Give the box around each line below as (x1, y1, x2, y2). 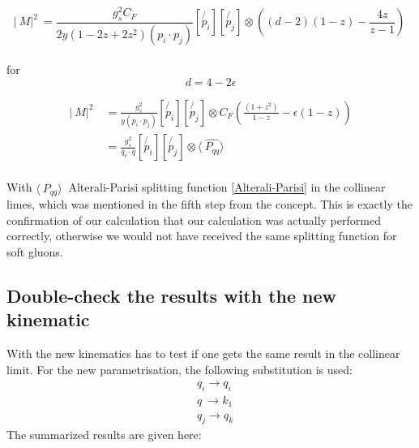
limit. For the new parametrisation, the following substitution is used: (6, 360, 353, 377)
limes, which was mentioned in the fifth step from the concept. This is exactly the (6, 196, 413, 213)
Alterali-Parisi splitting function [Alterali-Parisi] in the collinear (68, 179, 386, 196)
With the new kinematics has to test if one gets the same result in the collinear (6, 344, 400, 361)
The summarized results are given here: (6, 426, 202, 443)
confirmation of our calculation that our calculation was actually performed (6, 211, 381, 228)
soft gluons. (6, 243, 63, 260)
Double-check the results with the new (6, 282, 337, 308)
